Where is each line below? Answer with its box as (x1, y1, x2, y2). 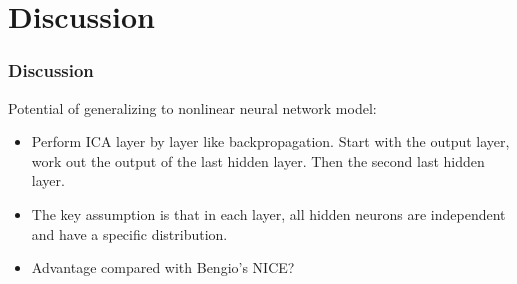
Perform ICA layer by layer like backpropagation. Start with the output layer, (31, 131, 510, 152)
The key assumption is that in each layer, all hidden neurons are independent (31, 203, 506, 224)
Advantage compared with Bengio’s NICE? (31, 257, 295, 278)
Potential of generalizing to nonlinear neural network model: (8, 97, 377, 118)
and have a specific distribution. (31, 223, 228, 244)
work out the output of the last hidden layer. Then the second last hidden (31, 150, 485, 171)
